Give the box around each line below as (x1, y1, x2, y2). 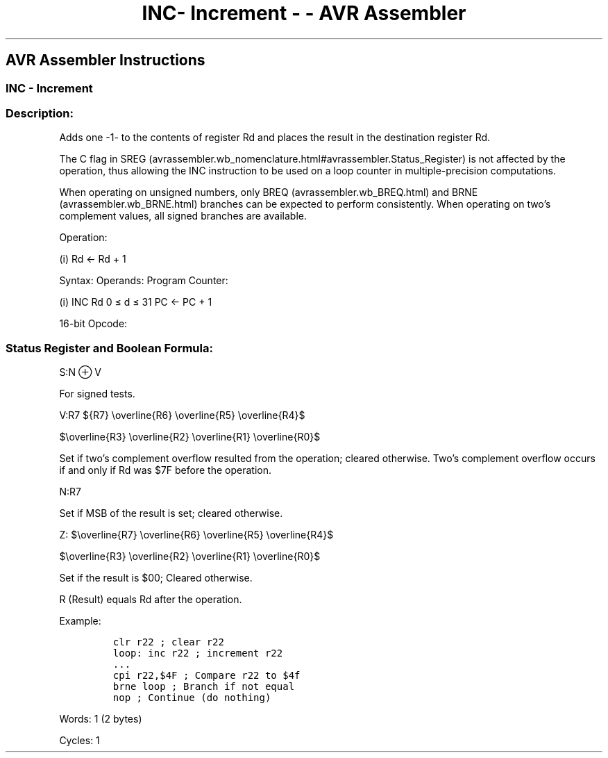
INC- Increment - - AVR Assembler (142, 1, 466, 25)
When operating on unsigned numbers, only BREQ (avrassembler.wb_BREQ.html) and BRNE (59, 186, 478, 199)
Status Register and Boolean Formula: (6, 340, 213, 355)
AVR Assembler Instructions (6, 51, 205, 69)
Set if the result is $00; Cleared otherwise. (59, 572, 253, 584)
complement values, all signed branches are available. (59, 210, 307, 222)
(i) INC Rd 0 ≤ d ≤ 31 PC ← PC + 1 (59, 296, 212, 308)
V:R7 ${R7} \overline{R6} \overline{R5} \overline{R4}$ (59, 409, 305, 422)
